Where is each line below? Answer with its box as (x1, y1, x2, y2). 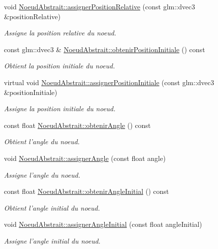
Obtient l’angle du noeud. (4, 136, 80, 147)
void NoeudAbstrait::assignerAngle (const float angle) (4, 153, 166, 163)
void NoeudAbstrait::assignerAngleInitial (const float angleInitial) (4, 219, 202, 229)
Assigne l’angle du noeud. (4, 169, 80, 180)
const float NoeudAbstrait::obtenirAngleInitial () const (4, 186, 169, 196)
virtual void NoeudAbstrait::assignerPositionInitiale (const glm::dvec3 (4, 77, 214, 87)
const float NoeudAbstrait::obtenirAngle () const (4, 120, 151, 130)
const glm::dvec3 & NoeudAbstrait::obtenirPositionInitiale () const (4, 44, 205, 54)
